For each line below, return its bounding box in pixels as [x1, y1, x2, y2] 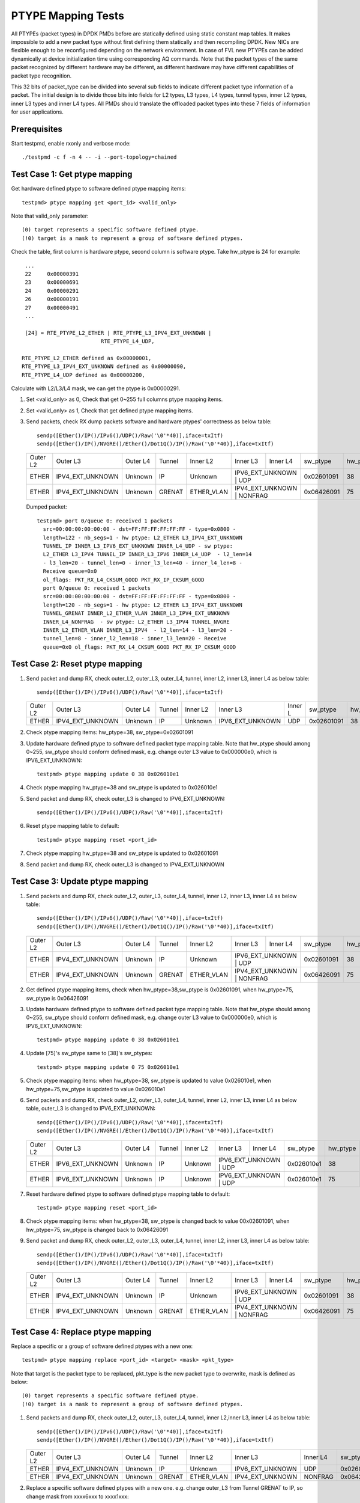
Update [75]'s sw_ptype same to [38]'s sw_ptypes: [26, 1050, 153, 1057]
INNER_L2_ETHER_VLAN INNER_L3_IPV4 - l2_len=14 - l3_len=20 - [43, 626, 233, 634]
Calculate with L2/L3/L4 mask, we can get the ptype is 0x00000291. [11, 385, 181, 392]
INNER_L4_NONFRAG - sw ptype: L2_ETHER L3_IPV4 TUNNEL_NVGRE [43, 618, 230, 625]
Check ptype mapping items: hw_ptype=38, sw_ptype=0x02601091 [26, 729, 194, 736]
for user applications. [11, 108, 64, 115]
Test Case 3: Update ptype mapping [11, 877, 149, 887]
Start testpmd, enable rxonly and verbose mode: [11, 139, 131, 147]
